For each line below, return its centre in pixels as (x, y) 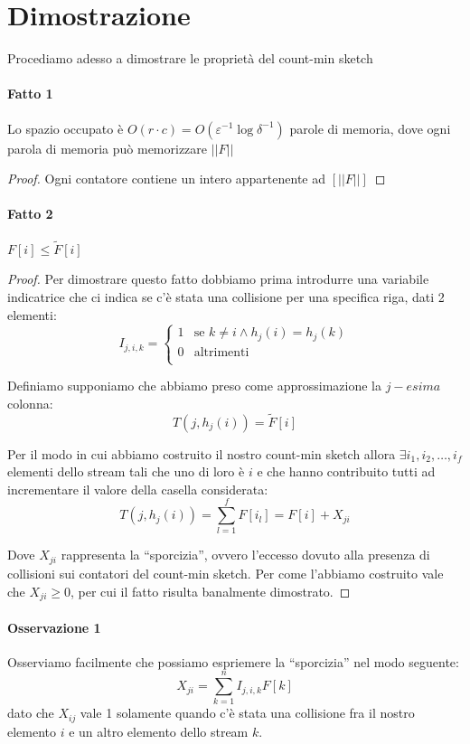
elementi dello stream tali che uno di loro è (126, 471)
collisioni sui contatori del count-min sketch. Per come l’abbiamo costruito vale (226, 573)
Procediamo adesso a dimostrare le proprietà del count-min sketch (190, 58)
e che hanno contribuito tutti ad (346, 471)
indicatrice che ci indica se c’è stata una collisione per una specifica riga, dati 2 (226, 296)
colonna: (30, 403)
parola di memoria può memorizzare (108, 148)
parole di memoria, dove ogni (370, 128)
